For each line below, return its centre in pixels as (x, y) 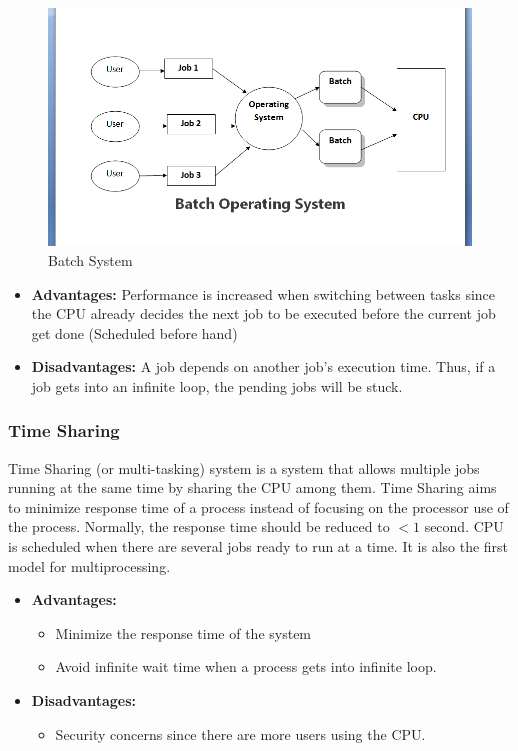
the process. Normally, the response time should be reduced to (199, 526)
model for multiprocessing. (89, 565)
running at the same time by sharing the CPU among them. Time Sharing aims (252, 487)
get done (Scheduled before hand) (134, 332)
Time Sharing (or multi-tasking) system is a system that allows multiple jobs (244, 467)
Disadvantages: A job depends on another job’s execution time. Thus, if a (263, 366)
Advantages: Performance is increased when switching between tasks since (263, 293)
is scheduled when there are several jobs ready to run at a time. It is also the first (258, 546)
